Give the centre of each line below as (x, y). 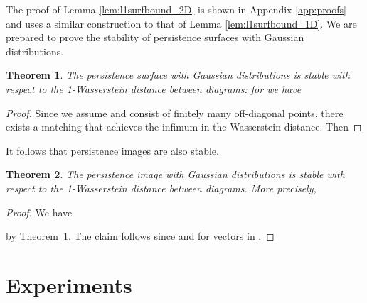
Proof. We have (39, 212)
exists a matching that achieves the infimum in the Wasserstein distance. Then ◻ (184, 127)
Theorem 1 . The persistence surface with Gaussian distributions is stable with (178, 75)
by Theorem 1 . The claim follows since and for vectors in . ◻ (140, 236)
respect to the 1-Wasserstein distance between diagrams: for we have (154, 88)
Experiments (69, 284)
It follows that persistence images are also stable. (112, 150)
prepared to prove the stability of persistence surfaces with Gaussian (155, 37)
